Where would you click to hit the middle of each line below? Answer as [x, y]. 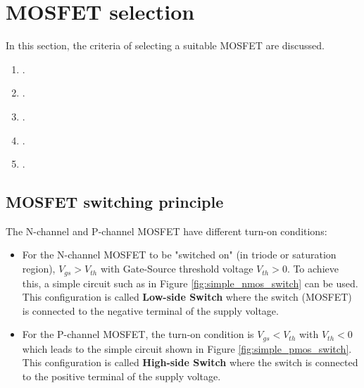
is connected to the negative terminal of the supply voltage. [150, 310]
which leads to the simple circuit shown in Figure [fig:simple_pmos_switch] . [187, 348]
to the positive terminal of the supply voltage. [121, 376]
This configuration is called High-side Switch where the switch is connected [190, 362]
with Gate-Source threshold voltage [177, 269]
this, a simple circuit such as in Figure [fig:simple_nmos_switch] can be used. [190, 283]
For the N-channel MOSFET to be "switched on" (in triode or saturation [179, 255]
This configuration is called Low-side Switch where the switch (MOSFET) [187, 297]
